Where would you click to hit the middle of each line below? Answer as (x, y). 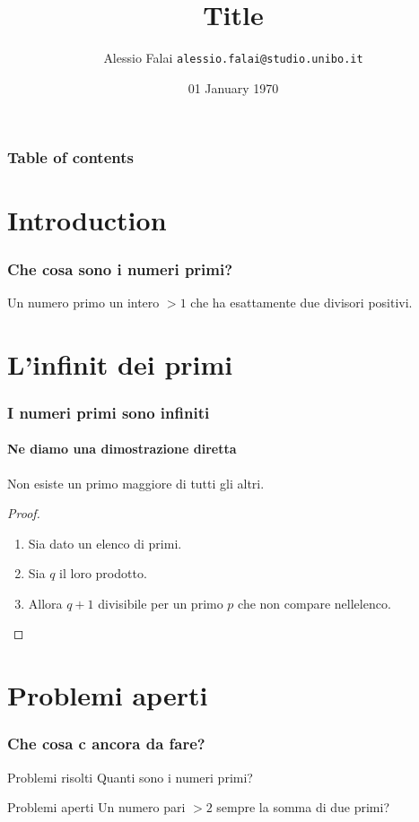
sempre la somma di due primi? (303, 807)
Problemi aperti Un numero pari (96, 807)
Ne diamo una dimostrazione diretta (122, 449)
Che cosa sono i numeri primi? (120, 268)
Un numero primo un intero (83, 302)
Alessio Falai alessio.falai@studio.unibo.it (233, 58)
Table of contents (70, 157)
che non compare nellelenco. (314, 603)
